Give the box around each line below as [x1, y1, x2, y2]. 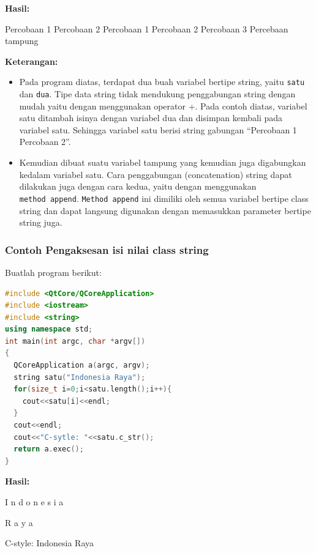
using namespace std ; [5, 325, 93, 334]
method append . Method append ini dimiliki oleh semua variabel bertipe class [19, 191, 309, 204]
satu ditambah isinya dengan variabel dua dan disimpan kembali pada [19, 111, 283, 124]
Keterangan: [5, 54, 58, 67]
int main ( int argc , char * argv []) [5, 336, 146, 346]
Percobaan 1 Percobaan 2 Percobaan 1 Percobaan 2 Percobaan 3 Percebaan [5, 22, 288, 35]
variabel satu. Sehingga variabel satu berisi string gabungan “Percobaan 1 [19, 123, 297, 136]
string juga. [19, 216, 62, 229]
